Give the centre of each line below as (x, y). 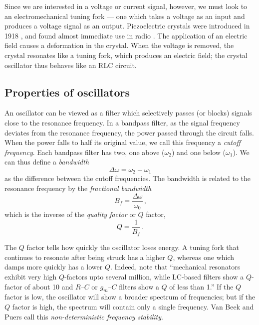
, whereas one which (204, 257)
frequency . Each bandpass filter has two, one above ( (85, 152)
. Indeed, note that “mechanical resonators (175, 267)
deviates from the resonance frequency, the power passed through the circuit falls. (129, 132)
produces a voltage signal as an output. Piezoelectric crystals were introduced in (127, 26)
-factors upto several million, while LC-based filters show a (154, 276)
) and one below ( (198, 152)
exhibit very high (31, 276)
